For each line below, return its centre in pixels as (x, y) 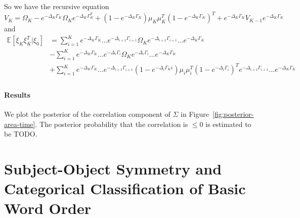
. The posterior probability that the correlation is (112, 124)
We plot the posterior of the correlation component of (87, 114)
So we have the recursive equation (57, 6)
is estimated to (228, 124)
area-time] (20, 124)
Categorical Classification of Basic (125, 188)
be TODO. (21, 134)
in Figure (195, 114)
